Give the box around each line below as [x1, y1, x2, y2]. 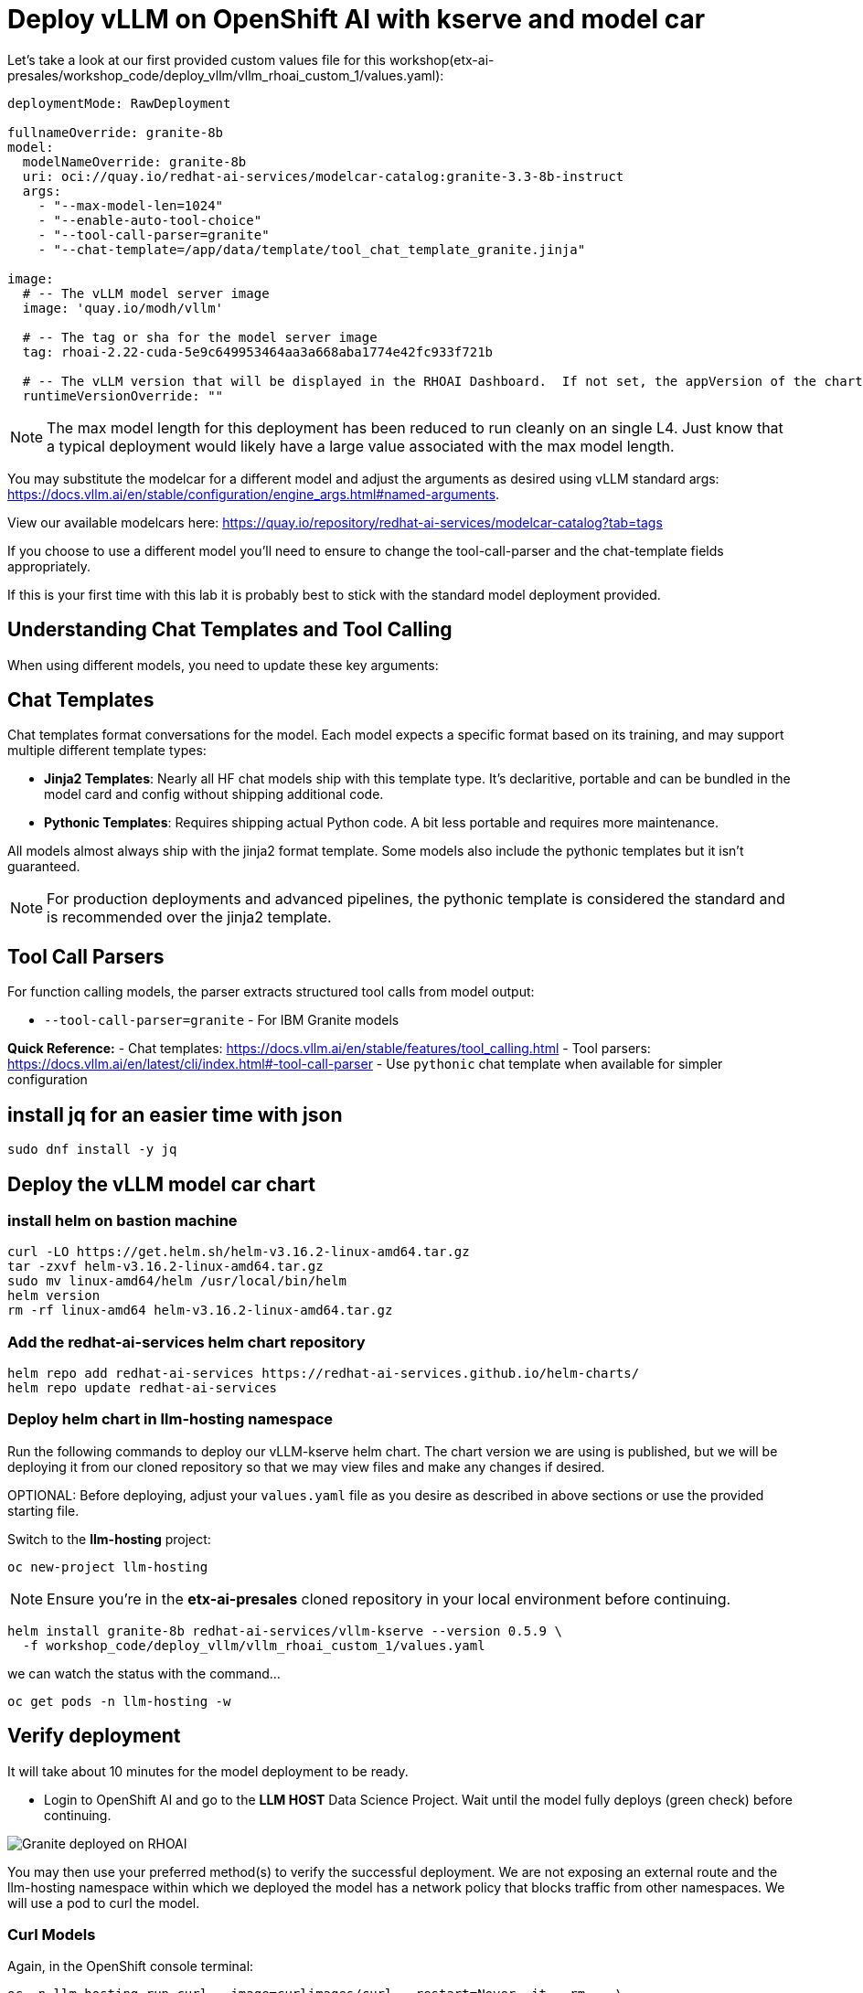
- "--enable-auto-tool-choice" [37, 212, 262, 228]
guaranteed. [7, 858, 80, 875]
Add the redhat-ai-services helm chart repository [7, 1332, 366, 1351]
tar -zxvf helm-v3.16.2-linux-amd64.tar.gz [7, 1259, 324, 1274]
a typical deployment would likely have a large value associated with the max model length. [47, 436, 675, 455]
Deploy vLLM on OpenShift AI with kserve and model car [7, 4, 706, 35]
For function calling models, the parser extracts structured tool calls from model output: [7, 984, 535, 1000]
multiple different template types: [7, 742, 207, 759]
